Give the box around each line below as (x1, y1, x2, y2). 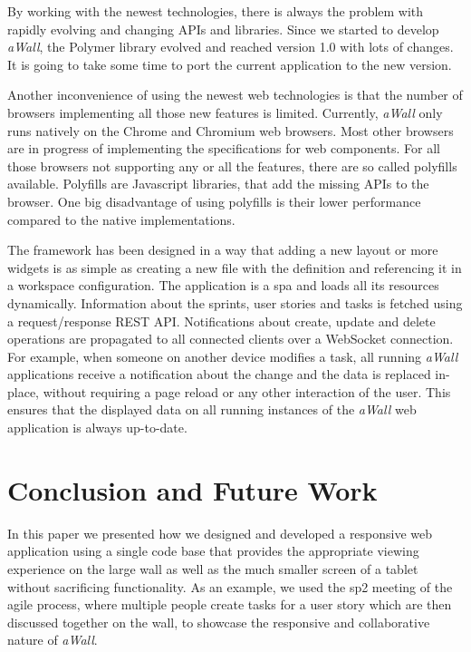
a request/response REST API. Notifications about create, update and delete (7, 311, 436, 330)
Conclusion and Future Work (7, 471, 378, 508)
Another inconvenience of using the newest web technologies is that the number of (7, 85, 463, 104)
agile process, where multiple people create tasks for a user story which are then (7, 595, 452, 614)
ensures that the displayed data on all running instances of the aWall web (7, 400, 417, 419)
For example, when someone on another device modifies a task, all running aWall (7, 346, 458, 365)
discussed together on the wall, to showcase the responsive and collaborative (7, 612, 430, 631)
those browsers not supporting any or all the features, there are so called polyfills (7, 156, 457, 175)
